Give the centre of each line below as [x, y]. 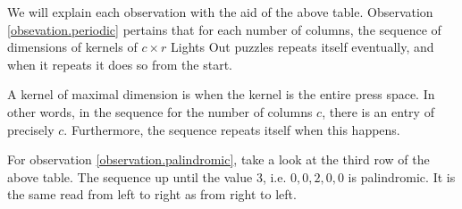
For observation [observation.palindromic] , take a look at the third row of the [218, 159]
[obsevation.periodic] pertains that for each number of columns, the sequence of [224, 29]
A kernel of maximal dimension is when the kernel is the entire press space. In [221, 94]
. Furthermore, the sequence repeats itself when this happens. [232, 129]
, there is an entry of [378, 111]
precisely [31, 129]
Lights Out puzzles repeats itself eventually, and [302, 47]
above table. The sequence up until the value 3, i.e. [147, 176]
